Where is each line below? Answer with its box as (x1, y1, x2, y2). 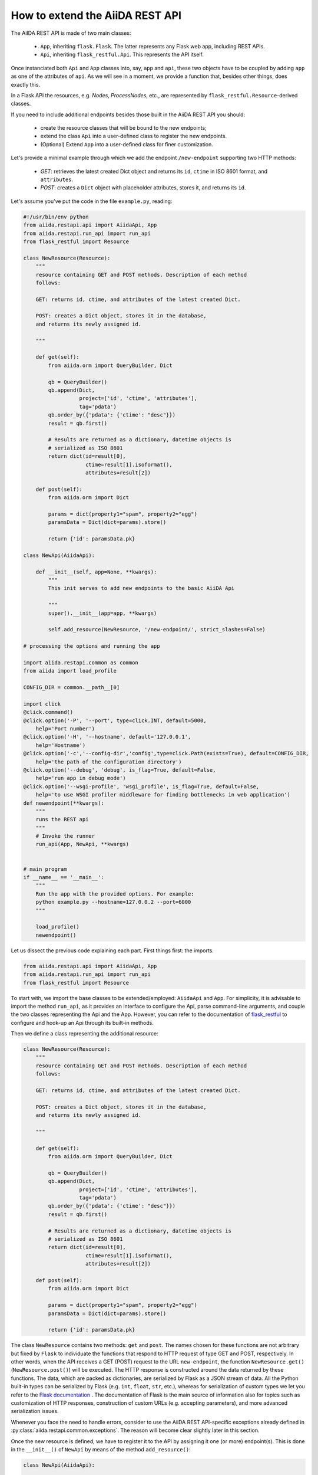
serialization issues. (11, 1408, 59, 1415)
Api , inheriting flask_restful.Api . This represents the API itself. (40, 51, 204, 58)
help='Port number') (35, 726, 95, 732)
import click (23, 700, 61, 707)
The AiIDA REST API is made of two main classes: (11, 29, 131, 37)
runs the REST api (35, 816, 89, 823)
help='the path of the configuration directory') (35, 758, 182, 765)
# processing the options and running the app (23, 643, 160, 650)
